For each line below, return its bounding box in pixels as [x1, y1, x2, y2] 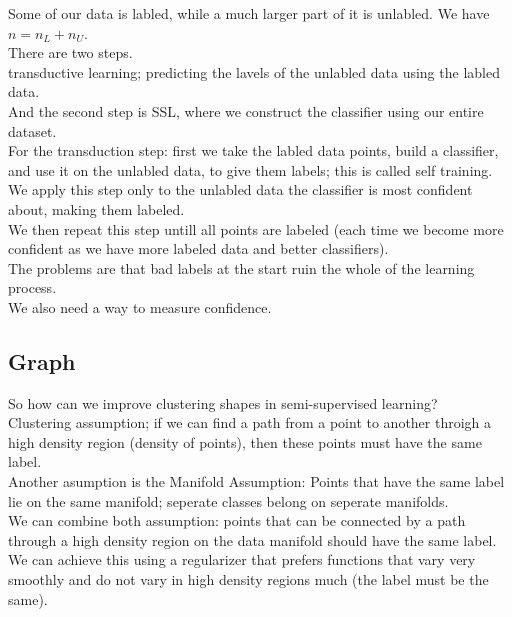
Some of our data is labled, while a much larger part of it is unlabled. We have [8, 3, 490, 23]
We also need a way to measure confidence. [8, 296, 272, 317]
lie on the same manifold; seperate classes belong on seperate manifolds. [8, 490, 449, 511]
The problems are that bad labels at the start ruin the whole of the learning [8, 257, 475, 278]
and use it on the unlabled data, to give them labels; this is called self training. [8, 159, 493, 180]
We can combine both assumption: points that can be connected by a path [8, 510, 466, 531]
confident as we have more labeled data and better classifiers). [8, 238, 389, 259]
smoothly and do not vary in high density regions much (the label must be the [8, 569, 489, 590]
